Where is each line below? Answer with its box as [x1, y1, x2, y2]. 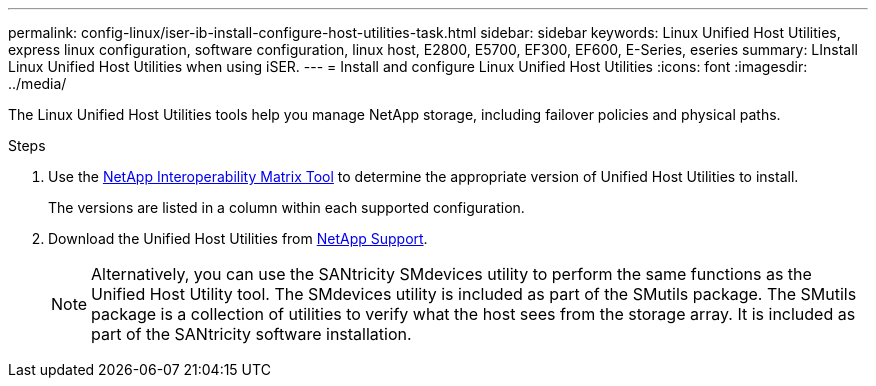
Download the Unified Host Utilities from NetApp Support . [48, 230, 428, 247]
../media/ [8, 75, 67, 92]
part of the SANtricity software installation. [91, 324, 412, 344]
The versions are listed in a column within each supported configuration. [48, 199, 525, 216]
